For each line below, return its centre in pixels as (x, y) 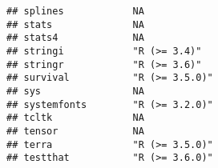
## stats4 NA (75, 38)
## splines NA (75, 11)
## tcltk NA (75, 118)
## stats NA (75, 24)
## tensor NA (75, 131)
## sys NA (75, 91)
